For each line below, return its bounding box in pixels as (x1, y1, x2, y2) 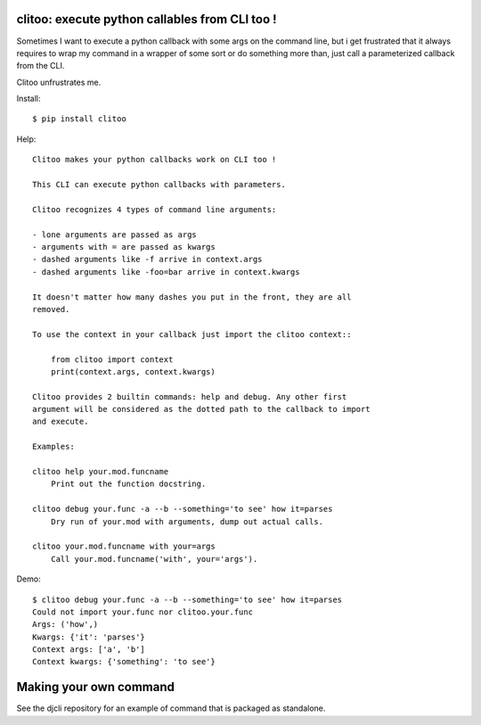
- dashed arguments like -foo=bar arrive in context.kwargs (32, 267, 300, 276)
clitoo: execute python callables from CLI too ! (16, 12, 277, 27)
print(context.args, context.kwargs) (50, 367, 216, 376)
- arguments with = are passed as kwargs (32, 242, 216, 251)
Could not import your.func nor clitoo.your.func (32, 606, 254, 617)
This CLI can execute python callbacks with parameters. (32, 179, 287, 190)
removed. (32, 304, 70, 314)
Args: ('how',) (32, 620, 99, 630)
